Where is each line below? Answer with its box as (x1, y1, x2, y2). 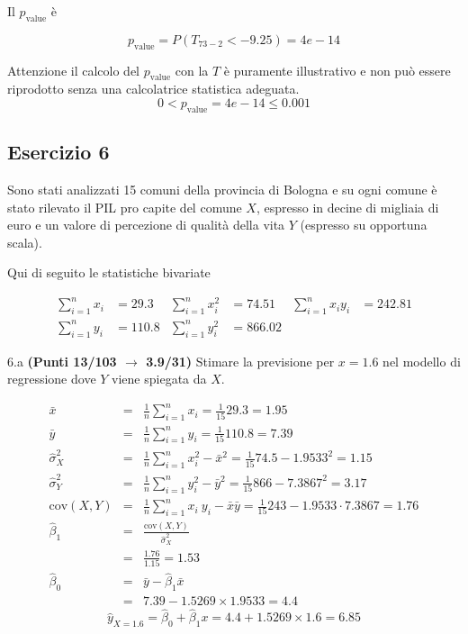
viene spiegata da (112, 369, 207, 388)
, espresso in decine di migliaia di (256, 197, 439, 216)
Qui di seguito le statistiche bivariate (7, 263, 211, 282)
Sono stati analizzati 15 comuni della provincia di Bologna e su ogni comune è (7, 179, 437, 198)
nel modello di (382, 351, 461, 370)
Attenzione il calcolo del (7, 60, 139, 79)
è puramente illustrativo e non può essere (223, 60, 451, 79)
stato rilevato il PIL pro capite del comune (7, 197, 242, 216)
